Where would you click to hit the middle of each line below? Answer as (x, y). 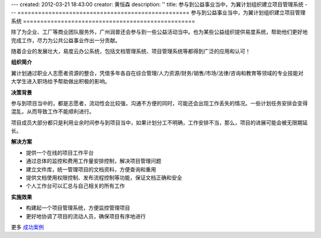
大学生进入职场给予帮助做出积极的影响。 (60, 82)
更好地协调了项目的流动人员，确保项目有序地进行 (86, 216)
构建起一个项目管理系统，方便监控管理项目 (78, 208)
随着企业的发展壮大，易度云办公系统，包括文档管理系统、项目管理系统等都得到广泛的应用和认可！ (131, 51)
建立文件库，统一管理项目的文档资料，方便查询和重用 (91, 169)
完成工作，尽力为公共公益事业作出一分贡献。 (66, 40)
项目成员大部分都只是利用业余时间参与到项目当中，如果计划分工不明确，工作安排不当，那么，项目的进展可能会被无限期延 (159, 123)
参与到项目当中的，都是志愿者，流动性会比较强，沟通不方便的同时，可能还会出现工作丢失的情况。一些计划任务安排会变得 (159, 103)
